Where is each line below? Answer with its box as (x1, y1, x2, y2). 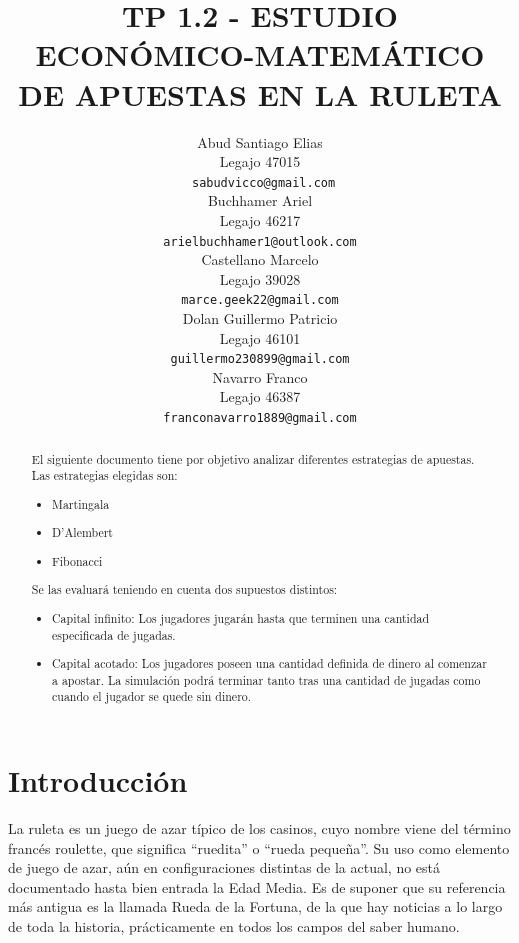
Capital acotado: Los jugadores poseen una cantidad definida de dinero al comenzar (52, 655, 487, 672)
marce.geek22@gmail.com (181, 293, 339, 308)
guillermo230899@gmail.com (170, 352, 350, 367)
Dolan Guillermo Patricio (182, 308, 338, 329)
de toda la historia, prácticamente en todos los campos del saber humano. (8, 915, 460, 936)
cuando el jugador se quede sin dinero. (52, 688, 252, 705)
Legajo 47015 (219, 151, 301, 172)
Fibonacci (52, 552, 103, 569)
